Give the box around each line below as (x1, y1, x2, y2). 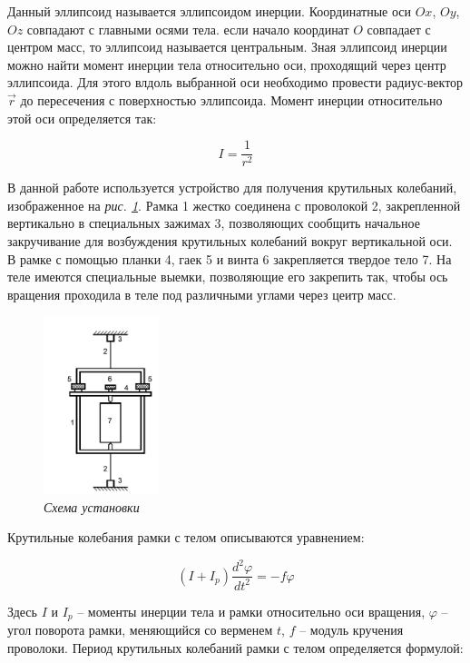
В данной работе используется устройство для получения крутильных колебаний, (7, 178, 457, 197)
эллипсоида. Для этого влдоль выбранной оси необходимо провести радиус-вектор (7, 73, 464, 92)
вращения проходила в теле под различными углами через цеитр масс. (7, 284, 397, 303)
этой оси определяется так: (7, 108, 157, 127)
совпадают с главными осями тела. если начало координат (26, 19, 349, 38)
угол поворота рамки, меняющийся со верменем (7, 620, 273, 639)
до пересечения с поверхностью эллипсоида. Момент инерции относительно (20, 90, 443, 109)
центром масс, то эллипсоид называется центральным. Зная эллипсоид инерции (7, 37, 447, 56)
